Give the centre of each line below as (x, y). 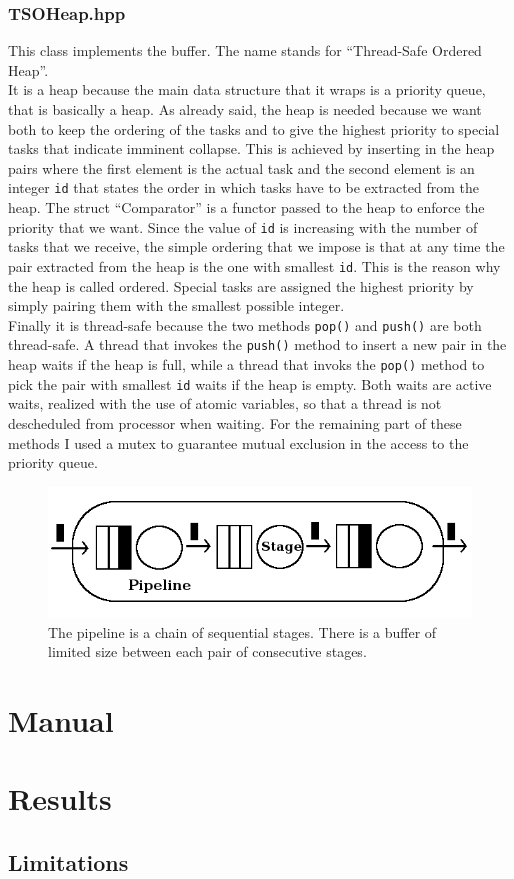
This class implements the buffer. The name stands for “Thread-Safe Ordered (245, 50)
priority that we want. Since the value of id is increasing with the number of (243, 226)
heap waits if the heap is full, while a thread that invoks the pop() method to (246, 364)
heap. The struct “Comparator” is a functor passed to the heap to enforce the (246, 207)
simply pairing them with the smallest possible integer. (176, 305)
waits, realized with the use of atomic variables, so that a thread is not (225, 403)
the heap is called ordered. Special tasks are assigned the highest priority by (241, 285)
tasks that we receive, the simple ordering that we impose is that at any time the (256, 246)
